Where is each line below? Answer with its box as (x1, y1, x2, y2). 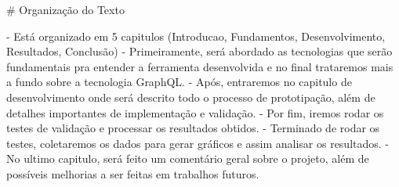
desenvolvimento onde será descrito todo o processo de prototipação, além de (6, 88, 375, 105)
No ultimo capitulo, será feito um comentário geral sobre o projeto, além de (6, 150, 369, 167)
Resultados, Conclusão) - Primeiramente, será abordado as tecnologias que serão (6, 43, 393, 59)
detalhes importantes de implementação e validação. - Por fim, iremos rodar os (6, 104, 384, 120)
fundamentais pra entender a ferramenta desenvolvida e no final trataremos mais (6, 58, 394, 74)
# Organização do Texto (6, 2, 125, 17)
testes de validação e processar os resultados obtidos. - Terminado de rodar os (6, 120, 380, 136)
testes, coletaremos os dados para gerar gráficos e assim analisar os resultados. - (6, 135, 389, 151)
